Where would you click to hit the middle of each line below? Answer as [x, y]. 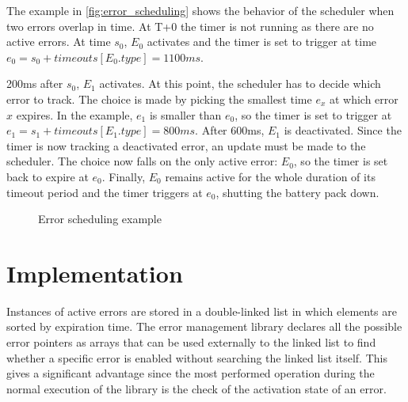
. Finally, [124, 176]
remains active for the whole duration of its [270, 176]
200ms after [35, 83]
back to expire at [48, 176]
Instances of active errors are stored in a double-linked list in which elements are [202, 311]
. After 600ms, [230, 130]
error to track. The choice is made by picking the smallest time [159, 99]
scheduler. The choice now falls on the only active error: [142, 161]
